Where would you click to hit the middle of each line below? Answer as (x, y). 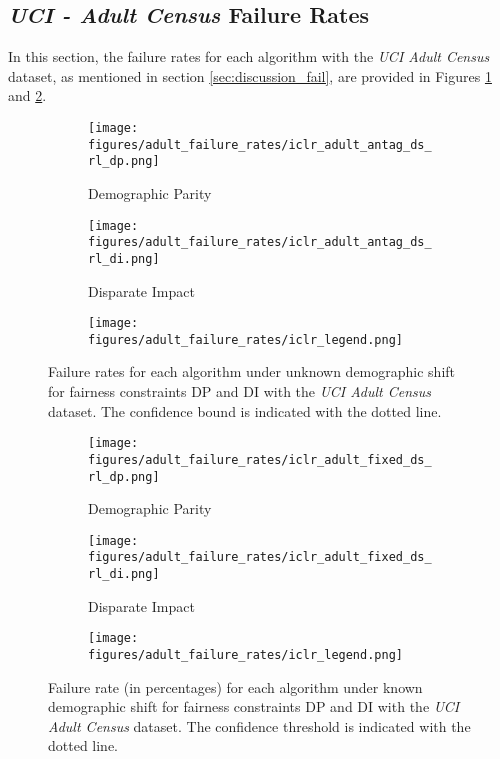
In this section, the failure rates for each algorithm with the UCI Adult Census (249, 56)
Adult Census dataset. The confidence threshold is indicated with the (259, 725)
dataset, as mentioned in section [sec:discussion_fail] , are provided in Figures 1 (250, 75)
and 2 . (27, 95)
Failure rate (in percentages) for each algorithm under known (235, 686)
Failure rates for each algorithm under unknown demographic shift (252, 371)
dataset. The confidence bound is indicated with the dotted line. (245, 410)
